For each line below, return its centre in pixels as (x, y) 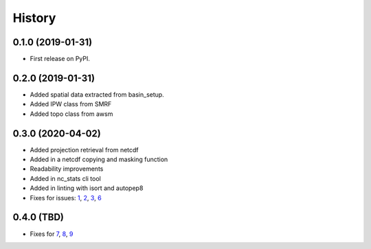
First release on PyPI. (60, 59)
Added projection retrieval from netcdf (84, 150)
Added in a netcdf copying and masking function (99, 159)
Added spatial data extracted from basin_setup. (97, 94)
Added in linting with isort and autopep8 (87, 188)
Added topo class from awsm (71, 114)
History (34, 18)
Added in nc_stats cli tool (65, 178)
